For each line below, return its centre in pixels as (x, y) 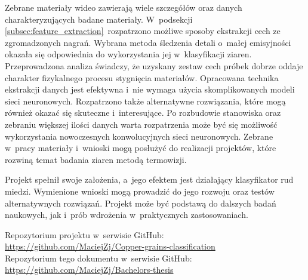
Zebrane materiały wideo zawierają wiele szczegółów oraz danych (124, 7)
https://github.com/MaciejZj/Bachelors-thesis (89, 270)
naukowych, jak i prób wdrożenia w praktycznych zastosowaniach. (127, 215)
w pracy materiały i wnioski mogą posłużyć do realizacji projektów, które (141, 148)
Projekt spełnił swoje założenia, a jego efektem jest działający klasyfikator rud (149, 179)
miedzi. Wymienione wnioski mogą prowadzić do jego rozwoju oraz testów (140, 191)
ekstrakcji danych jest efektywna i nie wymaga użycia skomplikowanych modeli (150, 89)
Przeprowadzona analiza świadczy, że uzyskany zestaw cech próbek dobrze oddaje (154, 65)
